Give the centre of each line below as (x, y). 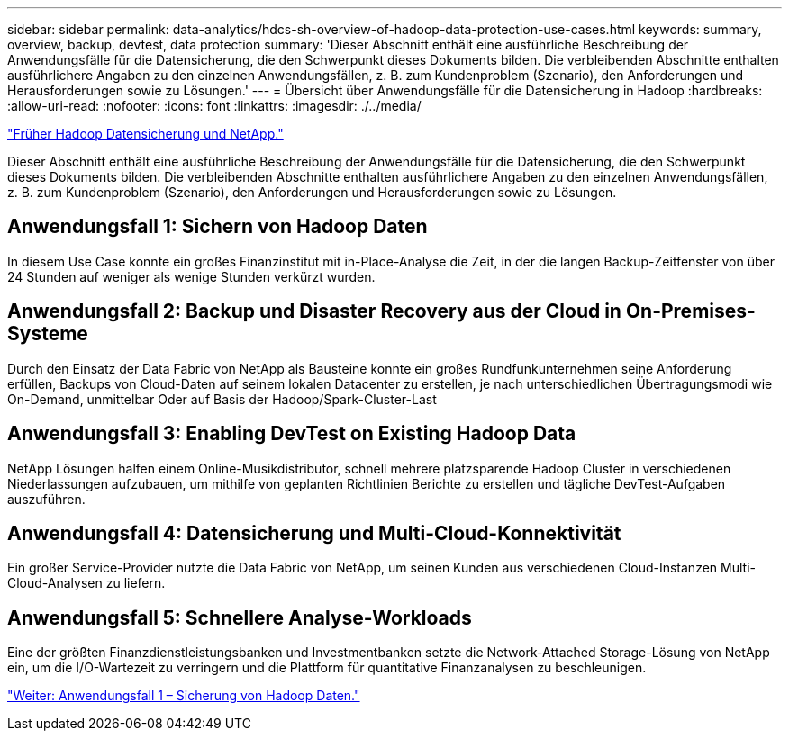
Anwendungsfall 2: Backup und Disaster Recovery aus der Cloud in (314, 311)
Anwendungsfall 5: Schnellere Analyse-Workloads (240, 617)
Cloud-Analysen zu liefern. (86, 583)
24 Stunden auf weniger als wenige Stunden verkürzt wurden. (191, 276)
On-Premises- (690, 311)
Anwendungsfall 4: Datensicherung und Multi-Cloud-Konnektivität (314, 533)
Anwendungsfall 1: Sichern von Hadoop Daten (218, 227)
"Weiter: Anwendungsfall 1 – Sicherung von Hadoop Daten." (184, 696)
